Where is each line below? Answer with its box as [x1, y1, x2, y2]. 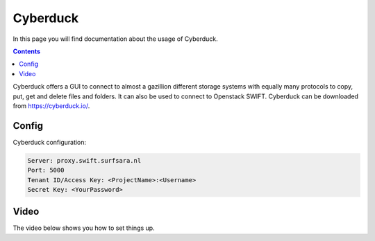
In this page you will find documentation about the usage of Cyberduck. [12, 35, 218, 43]
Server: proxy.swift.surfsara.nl [27, 157, 142, 164]
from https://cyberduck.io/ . [12, 101, 90, 110]
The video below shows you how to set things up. [12, 224, 156, 232]
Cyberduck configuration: [12, 138, 87, 146]
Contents [12, 47, 41, 55]
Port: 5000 [27, 166, 65, 175]
